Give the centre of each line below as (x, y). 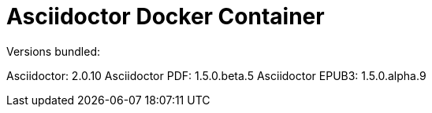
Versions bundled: (54, 51)
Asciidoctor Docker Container (166, 16)
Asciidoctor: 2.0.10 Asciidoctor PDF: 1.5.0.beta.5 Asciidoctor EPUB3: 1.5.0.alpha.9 (216, 75)
